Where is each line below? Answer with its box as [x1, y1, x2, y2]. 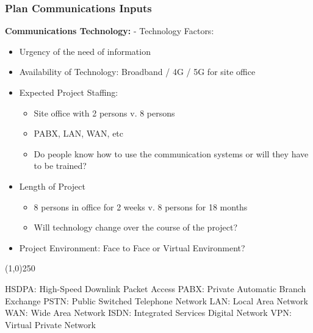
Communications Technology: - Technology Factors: [5, 24, 214, 37]
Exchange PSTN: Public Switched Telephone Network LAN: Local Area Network [5, 294, 308, 307]
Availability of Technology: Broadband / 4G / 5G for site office [19, 65, 256, 78]
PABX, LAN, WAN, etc [34, 127, 124, 140]
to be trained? [34, 159, 87, 172]
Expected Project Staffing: [19, 86, 118, 98]
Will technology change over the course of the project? [34, 221, 238, 234]
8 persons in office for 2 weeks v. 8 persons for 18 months [34, 200, 248, 213]
